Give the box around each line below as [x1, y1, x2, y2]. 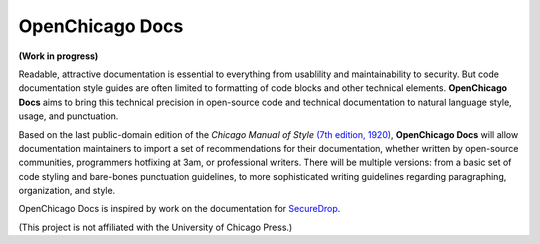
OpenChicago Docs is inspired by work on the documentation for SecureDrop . [18, 203, 341, 215]
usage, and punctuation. [18, 110, 119, 122]
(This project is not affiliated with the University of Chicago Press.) [18, 221, 293, 233]
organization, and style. [18, 185, 116, 197]
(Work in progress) [18, 50, 99, 62]
